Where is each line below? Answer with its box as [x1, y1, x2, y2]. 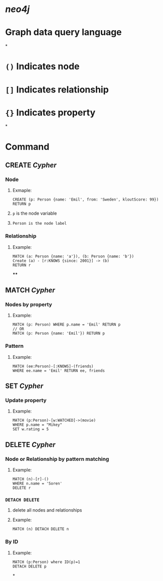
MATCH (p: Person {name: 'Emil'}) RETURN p [12, 331, 105, 336]
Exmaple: [12, 187, 32, 193]
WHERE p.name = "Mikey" [12, 422, 63, 428]
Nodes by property [5, 301, 53, 308]
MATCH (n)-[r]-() [12, 476, 49, 481]
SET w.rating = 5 [12, 427, 49, 432]
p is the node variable [12, 210, 57, 217]
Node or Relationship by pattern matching [5, 455, 109, 462]
